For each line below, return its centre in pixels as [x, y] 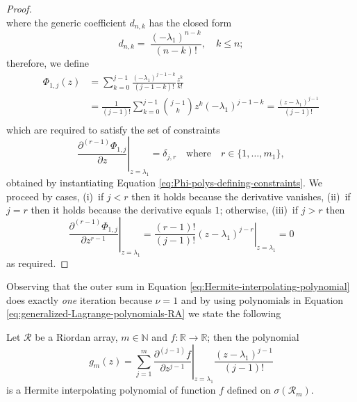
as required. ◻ [38, 263]
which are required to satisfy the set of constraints [113, 129]
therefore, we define [48, 62]
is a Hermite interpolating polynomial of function [111, 390]
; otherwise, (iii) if [259, 210]
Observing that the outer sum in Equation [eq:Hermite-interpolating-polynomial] [178, 286]
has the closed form [190, 22]
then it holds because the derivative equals [121, 210]
